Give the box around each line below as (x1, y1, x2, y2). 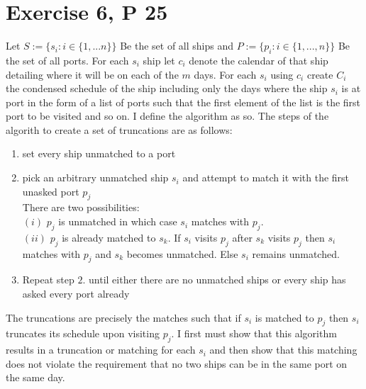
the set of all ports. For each (6, 52, 129, 67)
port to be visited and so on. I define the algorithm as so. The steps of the (6, 108, 329, 123)
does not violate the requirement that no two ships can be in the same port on (6, 356, 348, 371)
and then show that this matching (209, 342, 357, 357)
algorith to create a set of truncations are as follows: (6, 122, 233, 137)
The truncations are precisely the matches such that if (6, 310, 241, 325)
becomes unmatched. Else (126, 246, 238, 261)
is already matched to (62, 230, 156, 244)
